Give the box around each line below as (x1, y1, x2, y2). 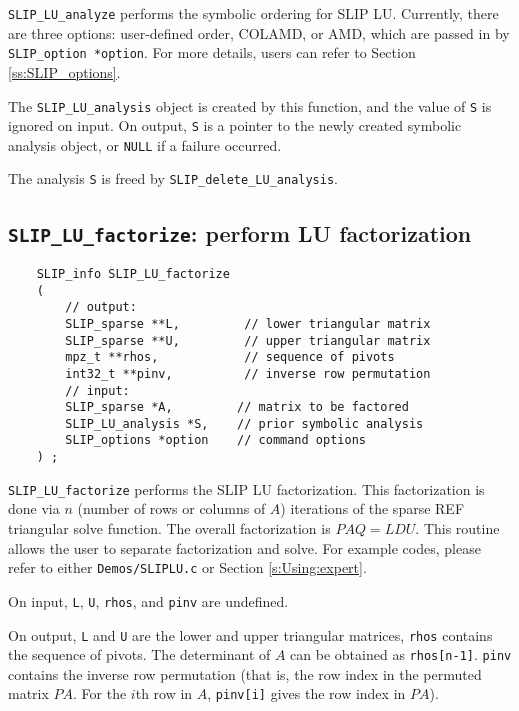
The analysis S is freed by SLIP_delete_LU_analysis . (8, 168, 338, 189)
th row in (135, 683, 193, 704)
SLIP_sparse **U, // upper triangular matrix (65, 333, 431, 348)
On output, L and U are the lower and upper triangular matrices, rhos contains (8, 624, 493, 645)
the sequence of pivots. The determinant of (8, 644, 271, 665)
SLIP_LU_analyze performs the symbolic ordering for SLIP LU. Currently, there (8, 3, 499, 23)
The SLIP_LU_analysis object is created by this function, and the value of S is (8, 95, 492, 116)
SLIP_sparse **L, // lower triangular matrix (65, 316, 431, 331)
